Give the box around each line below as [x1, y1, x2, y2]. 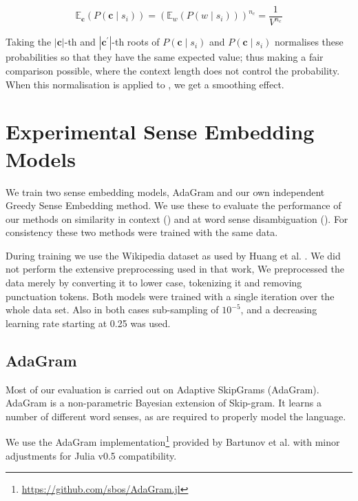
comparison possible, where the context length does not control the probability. [6, 63, 340, 77]
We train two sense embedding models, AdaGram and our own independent [6, 184, 325, 199]
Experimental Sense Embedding [6, 117, 315, 146]
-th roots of [112, 35, 160, 49]
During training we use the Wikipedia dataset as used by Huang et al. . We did [6, 248, 341, 262]
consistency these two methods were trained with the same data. [6, 225, 278, 239]
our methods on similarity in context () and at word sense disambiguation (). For [6, 211, 348, 226]
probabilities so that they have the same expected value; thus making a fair [6, 50, 324, 64]
